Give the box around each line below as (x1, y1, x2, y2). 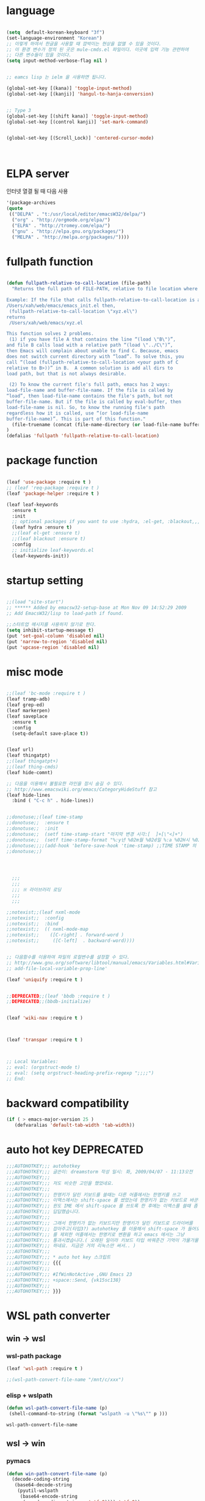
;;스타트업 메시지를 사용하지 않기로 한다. (6, 622, 97, 628)
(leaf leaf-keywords (6, 502, 59, 508)
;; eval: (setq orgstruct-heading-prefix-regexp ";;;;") (6, 1070, 154, 1076)
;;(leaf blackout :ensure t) (12, 536, 86, 542)
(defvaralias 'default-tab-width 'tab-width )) (14, 1122, 135, 1129)
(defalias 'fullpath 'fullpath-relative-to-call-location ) (6, 433, 160, 439)
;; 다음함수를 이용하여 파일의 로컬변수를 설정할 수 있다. (6, 954, 130, 960)
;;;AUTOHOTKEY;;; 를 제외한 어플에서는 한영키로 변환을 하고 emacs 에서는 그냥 (6, 1232, 185, 1238)
